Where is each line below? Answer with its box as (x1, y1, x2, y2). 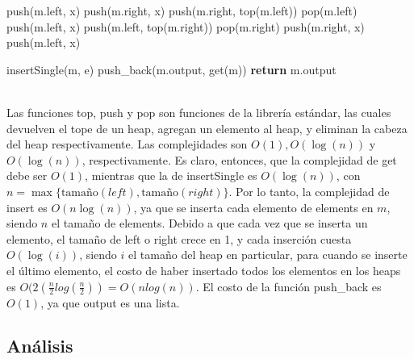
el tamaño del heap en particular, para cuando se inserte (128, 246, 408, 263)
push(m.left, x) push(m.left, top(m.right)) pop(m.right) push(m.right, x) (6, 18, 365, 35)
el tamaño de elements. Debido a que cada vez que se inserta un (51, 215, 368, 232)
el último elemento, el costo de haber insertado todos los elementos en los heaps (6, 261, 401, 278)
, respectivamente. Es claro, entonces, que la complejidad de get (82, 151, 397, 168)
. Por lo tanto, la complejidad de (228, 182, 390, 199)
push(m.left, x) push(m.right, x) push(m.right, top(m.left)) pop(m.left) (6, 2, 358, 19)
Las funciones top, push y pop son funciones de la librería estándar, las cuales (6, 103, 391, 120)
